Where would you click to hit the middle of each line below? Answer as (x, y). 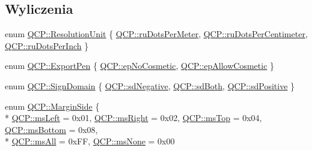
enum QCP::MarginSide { (52, 106)
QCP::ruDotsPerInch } (47, 45)
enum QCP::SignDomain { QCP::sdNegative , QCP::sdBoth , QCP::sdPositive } (150, 85)
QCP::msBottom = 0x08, (51, 129)
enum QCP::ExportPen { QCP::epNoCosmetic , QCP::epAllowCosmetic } (140, 66)
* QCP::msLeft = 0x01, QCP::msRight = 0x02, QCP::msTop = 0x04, (133, 118)
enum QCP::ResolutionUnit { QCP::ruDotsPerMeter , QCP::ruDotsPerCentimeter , (156, 34)
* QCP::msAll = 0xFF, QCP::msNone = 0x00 (90, 141)
